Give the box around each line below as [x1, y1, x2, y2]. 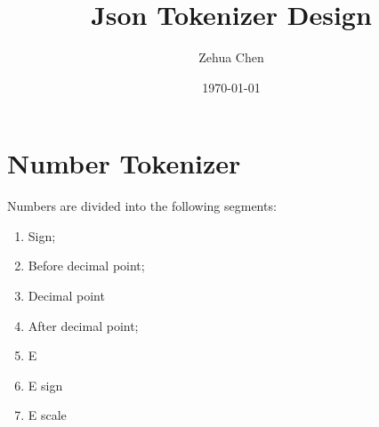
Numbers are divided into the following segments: [7, 197, 277, 215]
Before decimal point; [28, 256, 145, 275]
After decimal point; [28, 316, 139, 334]
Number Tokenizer [7, 145, 241, 181]
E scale [28, 406, 67, 424]
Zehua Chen [198, 48, 264, 67]
